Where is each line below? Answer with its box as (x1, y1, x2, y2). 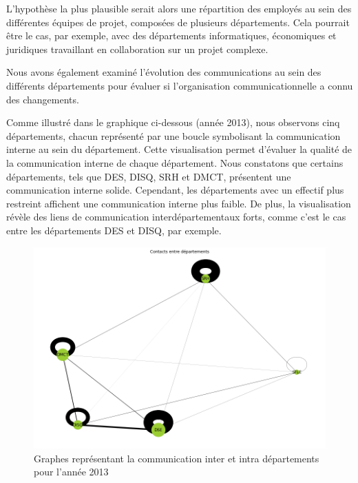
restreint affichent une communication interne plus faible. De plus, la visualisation (6, 196, 351, 210)
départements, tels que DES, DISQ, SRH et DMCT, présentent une (6, 169, 291, 183)
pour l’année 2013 (34, 464, 109, 479)
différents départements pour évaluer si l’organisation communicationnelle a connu (6, 78, 353, 92)
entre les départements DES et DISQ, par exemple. (6, 223, 222, 237)
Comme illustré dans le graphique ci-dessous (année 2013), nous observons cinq (6, 115, 340, 130)
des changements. (6, 92, 79, 106)
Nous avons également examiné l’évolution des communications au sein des (6, 65, 322, 79)
